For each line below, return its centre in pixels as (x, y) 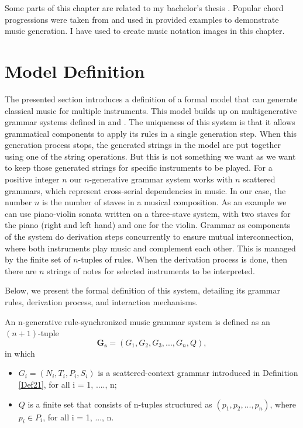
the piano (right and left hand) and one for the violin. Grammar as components (148, 225)
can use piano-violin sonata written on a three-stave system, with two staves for (148, 213)
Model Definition (75, 70)
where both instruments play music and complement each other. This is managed (150, 248)
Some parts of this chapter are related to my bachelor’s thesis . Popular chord (144, 8)
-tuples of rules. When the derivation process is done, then (183, 259)
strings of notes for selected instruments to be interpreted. (151, 270)
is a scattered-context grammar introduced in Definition (198, 373)
